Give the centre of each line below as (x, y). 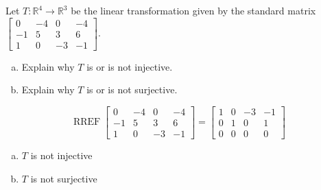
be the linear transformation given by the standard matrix (193, 10)
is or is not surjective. (132, 90)
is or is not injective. (130, 66)
